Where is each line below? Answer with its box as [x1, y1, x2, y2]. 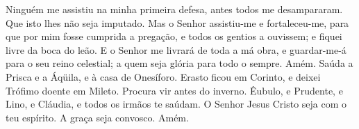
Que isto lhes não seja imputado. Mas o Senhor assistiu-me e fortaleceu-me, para [6, 15, 349, 30]
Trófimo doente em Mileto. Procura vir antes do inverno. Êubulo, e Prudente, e [6, 83, 343, 97]
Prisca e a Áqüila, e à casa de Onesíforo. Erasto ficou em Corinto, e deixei [6, 69, 321, 83]
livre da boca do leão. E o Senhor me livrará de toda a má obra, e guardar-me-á [6, 42, 347, 57]
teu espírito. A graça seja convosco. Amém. [6, 110, 189, 124]
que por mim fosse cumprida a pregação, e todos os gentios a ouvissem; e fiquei [6, 29, 342, 43]
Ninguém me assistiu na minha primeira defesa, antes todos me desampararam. [6, 2, 343, 16]
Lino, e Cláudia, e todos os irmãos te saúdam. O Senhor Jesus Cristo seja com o [6, 97, 347, 111]
